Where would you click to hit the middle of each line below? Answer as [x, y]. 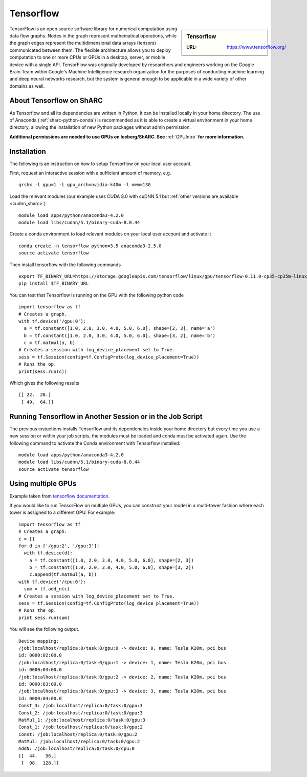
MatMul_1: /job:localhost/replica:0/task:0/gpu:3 [82, 720]
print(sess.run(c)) [43, 371]
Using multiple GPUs [43, 484]
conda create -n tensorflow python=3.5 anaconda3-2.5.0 [90, 246]
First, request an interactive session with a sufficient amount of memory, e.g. [90, 173]
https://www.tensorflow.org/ [257, 47]
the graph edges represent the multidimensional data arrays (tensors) [83, 43]
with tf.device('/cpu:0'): [52, 582]
